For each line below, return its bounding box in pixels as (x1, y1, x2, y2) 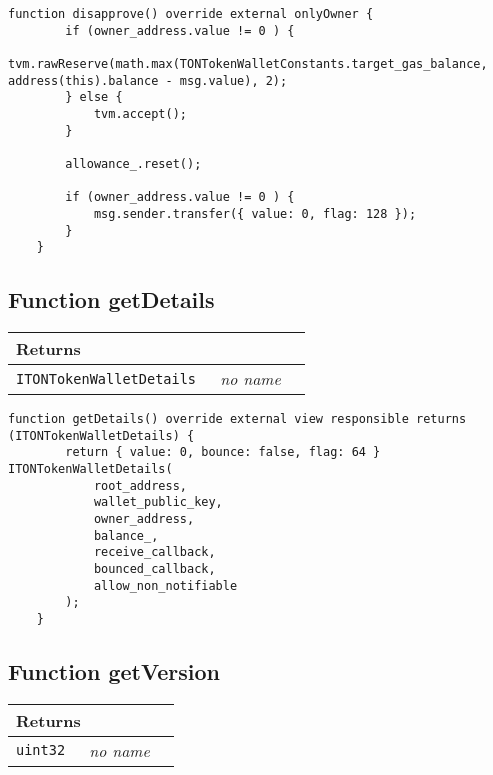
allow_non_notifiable (93, 578, 238, 593)
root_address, (93, 478, 187, 493)
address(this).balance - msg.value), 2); (8, 73, 288, 88)
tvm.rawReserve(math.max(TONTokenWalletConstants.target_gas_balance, (8, 56, 488, 71)
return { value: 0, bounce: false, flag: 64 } (65, 445, 381, 460)
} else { (65, 90, 123, 105)
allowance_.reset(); (65, 156, 202, 171)
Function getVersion (8, 655, 220, 686)
